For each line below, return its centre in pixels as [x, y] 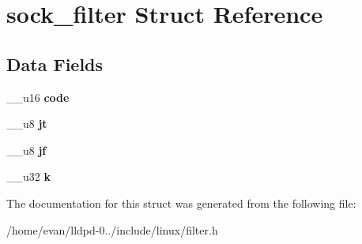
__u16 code [38, 97]
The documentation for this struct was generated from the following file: [181, 203]
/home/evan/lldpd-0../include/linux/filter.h [112, 229]
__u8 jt [27, 124]
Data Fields [55, 64]
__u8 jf [26, 150]
